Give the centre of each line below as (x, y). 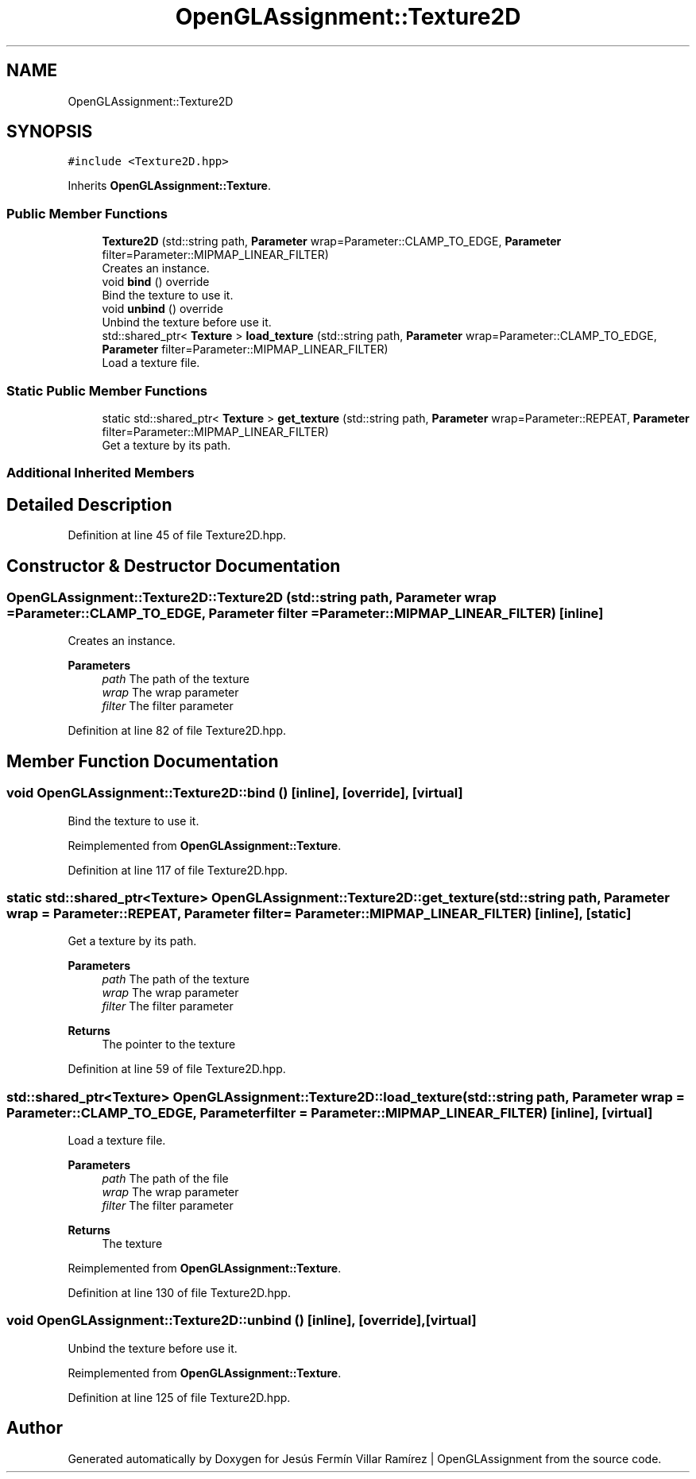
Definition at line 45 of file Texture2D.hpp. (177, 535)
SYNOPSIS (50, 132)
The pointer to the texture (169, 1045)
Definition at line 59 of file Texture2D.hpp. (177, 1069)
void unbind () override (162, 309)
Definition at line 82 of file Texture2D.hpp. (177, 731)
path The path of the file (165, 1179)
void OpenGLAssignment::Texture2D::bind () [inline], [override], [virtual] (235, 793)
